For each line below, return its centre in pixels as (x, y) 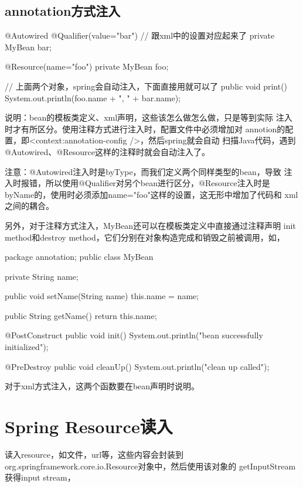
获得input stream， (40, 477)
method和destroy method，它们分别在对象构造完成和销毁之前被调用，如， (145, 237)
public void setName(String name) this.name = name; (102, 296)
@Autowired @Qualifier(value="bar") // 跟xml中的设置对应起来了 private (140, 35)
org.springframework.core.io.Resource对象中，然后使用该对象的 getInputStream (150, 466)
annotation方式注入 (63, 11)
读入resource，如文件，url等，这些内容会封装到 (94, 454)
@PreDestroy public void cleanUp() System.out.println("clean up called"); (137, 366)
